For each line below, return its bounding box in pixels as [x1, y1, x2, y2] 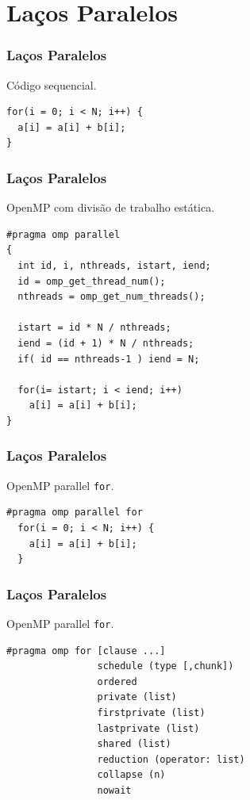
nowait [97, 784, 132, 796]
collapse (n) [97, 769, 166, 781]
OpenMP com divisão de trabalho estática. [6, 199, 215, 216]
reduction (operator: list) [97, 753, 245, 765]
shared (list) [97, 738, 171, 750]
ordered [97, 676, 137, 687]
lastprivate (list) [97, 722, 200, 734]
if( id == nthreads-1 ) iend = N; [17, 353, 200, 365]
